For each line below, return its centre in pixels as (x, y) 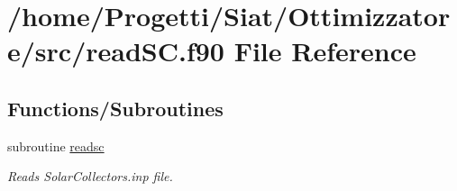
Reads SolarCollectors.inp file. (90, 176)
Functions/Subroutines (115, 108)
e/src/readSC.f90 (116, 51)
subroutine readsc (56, 146)
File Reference (325, 51)
